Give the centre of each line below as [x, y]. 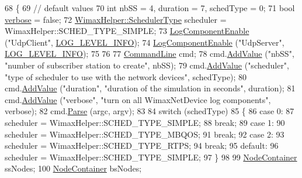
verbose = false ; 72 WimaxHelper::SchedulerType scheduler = [116, 19]
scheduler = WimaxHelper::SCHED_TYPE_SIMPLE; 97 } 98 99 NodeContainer [151, 157]
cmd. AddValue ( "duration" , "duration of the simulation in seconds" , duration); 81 [150, 88]
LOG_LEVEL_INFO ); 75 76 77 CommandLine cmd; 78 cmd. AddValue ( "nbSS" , [150, 54]
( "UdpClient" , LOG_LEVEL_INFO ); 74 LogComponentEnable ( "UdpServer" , [145, 42]
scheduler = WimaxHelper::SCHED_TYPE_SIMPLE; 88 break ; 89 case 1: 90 [145, 122]
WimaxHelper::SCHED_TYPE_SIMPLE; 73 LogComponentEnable [127, 31]
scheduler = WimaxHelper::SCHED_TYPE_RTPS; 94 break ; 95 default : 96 [142, 146]
